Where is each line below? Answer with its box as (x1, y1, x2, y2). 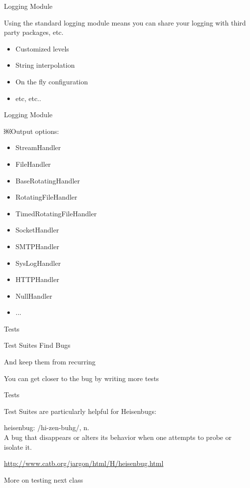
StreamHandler (15, 142, 61, 153)
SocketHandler (15, 225, 59, 235)
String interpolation (15, 60, 75, 70)
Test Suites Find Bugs (4, 340, 71, 350)
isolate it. (4, 441, 32, 452)
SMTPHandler (15, 241, 59, 251)
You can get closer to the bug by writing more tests (4, 373, 159, 383)
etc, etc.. (15, 93, 41, 103)
